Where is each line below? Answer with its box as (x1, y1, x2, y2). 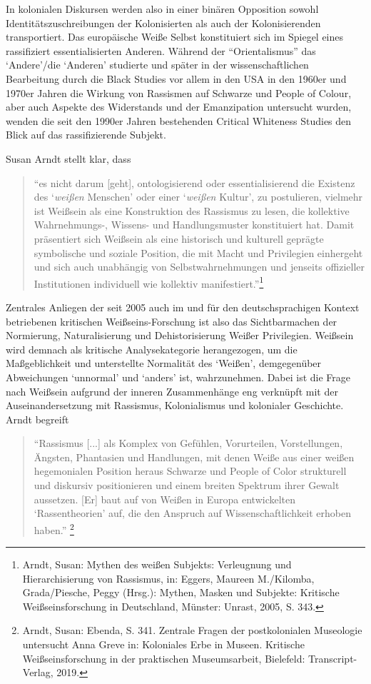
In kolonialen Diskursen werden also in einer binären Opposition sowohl (6, 1, 319, 16)
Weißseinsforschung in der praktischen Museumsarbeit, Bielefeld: (22, 650, 305, 665)
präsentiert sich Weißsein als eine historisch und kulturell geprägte (34, 231, 324, 246)
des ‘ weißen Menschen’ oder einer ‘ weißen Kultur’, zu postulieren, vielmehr (34, 189, 363, 204)
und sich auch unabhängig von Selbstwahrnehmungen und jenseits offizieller (34, 259, 365, 274)
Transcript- (308, 650, 357, 665)
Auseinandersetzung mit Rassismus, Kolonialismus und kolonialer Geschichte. (6, 398, 344, 413)
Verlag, (22, 665, 54, 680)
